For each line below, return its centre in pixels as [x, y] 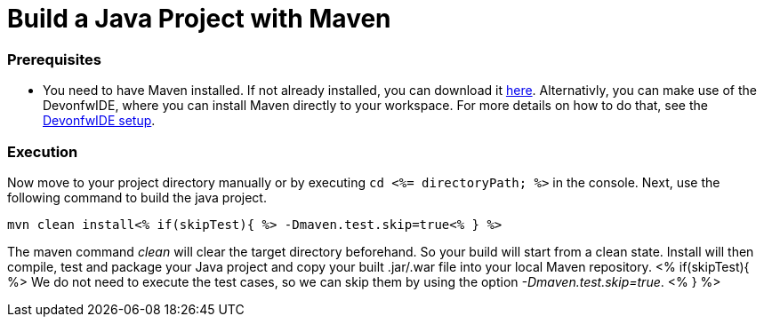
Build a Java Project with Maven [199, 19]
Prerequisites [54, 59]
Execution [43, 151]
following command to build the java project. [137, 197]
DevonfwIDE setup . [99, 121]
